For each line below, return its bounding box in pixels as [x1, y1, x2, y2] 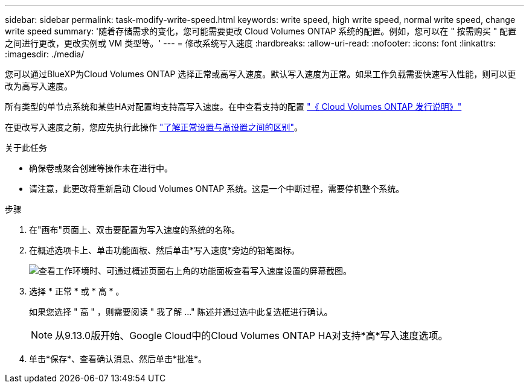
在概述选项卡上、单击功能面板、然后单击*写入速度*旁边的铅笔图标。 [29, 245, 300, 255]
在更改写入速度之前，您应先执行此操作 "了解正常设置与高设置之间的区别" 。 [5, 122, 303, 132]
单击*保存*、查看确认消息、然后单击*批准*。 [29, 354, 207, 364]
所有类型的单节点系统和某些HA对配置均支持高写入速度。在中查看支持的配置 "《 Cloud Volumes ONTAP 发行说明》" [5, 101, 462, 112]
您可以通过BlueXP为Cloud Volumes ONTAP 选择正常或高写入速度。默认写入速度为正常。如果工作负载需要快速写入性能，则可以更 [5, 69, 516, 79]
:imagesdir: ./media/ [5, 49, 85, 59]
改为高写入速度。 [5, 81, 72, 91]
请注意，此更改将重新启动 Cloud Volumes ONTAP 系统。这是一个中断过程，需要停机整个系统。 [29, 183, 405, 194]
